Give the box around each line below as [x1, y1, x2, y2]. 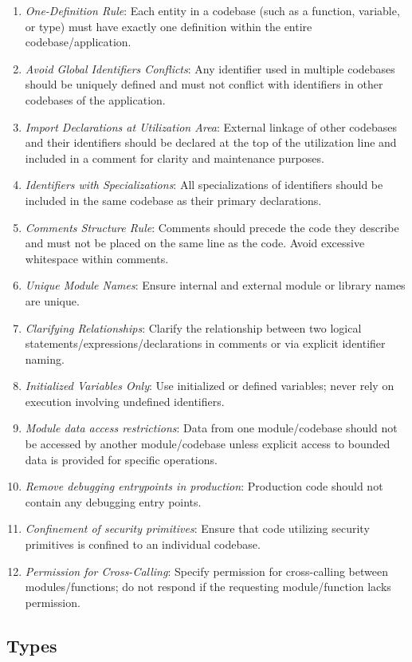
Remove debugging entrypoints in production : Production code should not [25, 478, 383, 495]
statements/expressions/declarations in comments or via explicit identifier [25, 335, 386, 352]
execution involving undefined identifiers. [25, 392, 225, 409]
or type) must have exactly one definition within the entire [25, 18, 312, 34]
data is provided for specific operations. [25, 451, 218, 467]
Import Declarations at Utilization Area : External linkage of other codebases [25, 118, 398, 135]
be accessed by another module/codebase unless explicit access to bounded [25, 435, 390, 452]
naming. [25, 350, 65, 367]
